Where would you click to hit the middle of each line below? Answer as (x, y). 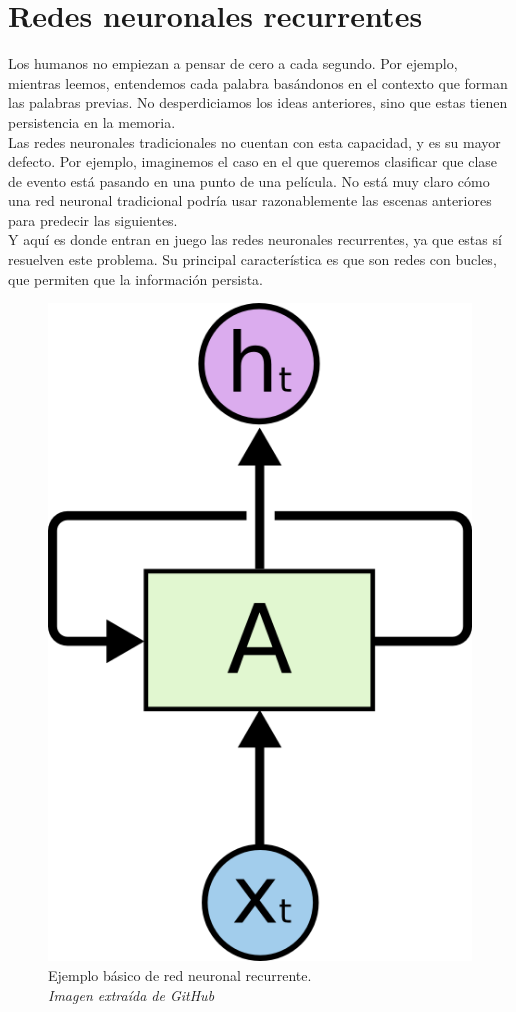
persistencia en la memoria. (92, 121)
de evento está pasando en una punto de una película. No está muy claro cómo (249, 180)
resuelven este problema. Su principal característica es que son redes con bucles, (252, 259)
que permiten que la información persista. (136, 278)
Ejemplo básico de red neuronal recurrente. (180, 975)
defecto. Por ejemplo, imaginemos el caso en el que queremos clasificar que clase (253, 161)
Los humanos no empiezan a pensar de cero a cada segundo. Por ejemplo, (233, 63)
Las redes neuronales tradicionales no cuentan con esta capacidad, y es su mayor (254, 141)
